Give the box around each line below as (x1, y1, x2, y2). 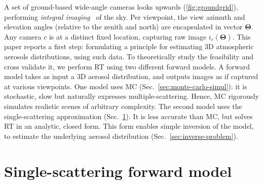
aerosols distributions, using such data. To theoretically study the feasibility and (4, 51, 253, 61)
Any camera (4, 31, 42, 42)
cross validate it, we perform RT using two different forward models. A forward (4, 61, 250, 71)
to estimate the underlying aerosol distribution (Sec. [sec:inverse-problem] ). (4, 130, 238, 141)
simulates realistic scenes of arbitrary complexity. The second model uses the (4, 100, 242, 111)
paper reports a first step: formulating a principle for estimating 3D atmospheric (4, 41, 254, 52)
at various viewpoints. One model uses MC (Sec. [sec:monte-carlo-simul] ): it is (4, 81, 247, 91)
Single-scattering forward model (4, 160, 232, 181)
